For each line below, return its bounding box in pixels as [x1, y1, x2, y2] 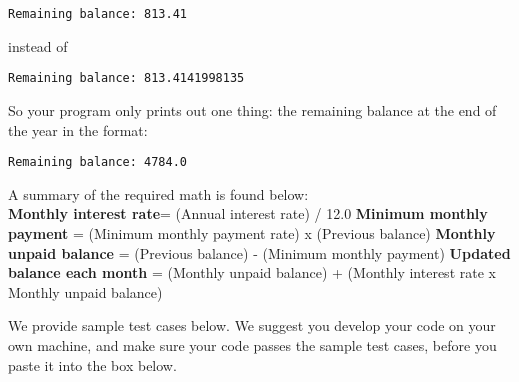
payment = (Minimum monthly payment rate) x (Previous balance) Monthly [8, 222, 496, 243]
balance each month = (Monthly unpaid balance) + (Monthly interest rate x [8, 262, 496, 283]
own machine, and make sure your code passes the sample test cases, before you [8, 334, 497, 355]
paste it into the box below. [8, 354, 177, 375]
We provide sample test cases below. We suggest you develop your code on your [8, 315, 496, 336]
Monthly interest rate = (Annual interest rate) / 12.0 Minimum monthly [8, 203, 488, 224]
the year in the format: [8, 119, 148, 140]
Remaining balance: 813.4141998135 [8, 71, 245, 86]
